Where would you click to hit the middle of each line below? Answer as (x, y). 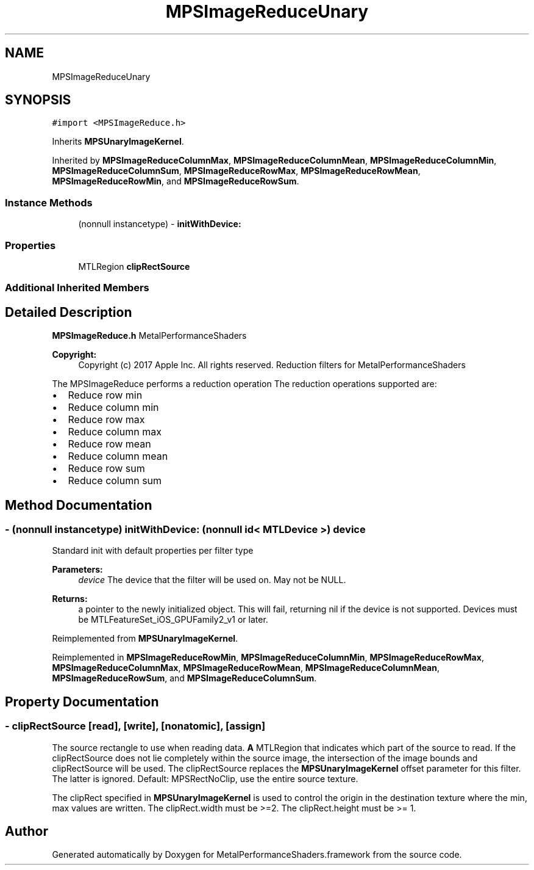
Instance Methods (49, 202)
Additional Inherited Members (77, 288)
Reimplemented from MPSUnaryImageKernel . (145, 639)
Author (27, 832)
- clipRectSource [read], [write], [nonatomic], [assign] (135, 726)
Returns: (70, 599)
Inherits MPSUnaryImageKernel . (118, 142)
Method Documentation (79, 505)
